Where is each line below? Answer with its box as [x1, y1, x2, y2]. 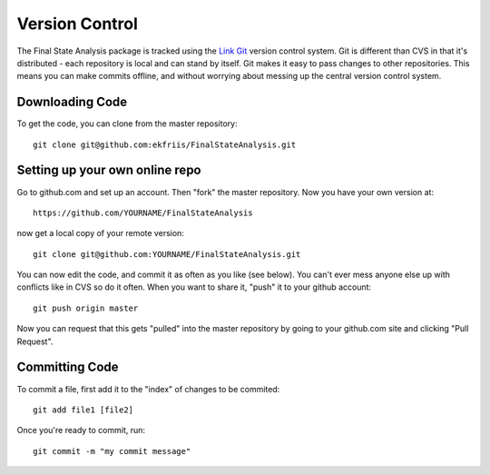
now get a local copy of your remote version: [16, 228, 185, 239]
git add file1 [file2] [33, 404, 134, 415]
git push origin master [33, 302, 139, 313]
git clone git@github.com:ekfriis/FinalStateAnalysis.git [33, 139, 297, 150]
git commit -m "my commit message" [33, 446, 191, 456]
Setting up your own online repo [16, 163, 201, 178]
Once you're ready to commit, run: [16, 425, 145, 436]
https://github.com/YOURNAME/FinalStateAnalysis [33, 207, 253, 218]
